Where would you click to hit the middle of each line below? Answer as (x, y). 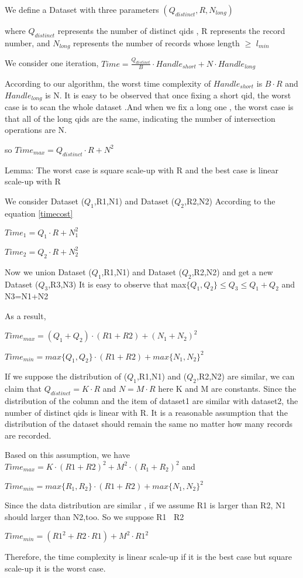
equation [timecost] (39, 213)
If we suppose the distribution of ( (66, 376)
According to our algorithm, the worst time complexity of (108, 83)
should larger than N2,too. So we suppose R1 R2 (94, 516)
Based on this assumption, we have (67, 455)
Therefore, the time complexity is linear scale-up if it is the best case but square (148, 557)
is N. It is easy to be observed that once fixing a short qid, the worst (168, 95)
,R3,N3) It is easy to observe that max (117, 284)
